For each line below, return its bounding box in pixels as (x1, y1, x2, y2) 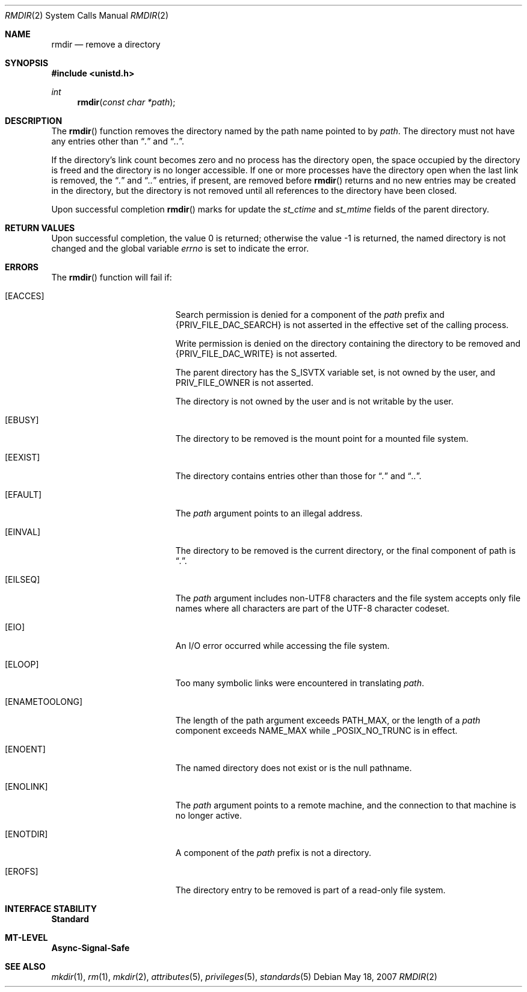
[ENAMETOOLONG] (5, 696, 83, 707)
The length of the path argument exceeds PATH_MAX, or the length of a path (175, 715, 481, 725)
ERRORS (5, 262, 39, 272)
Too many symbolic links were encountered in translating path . (175, 678, 425, 688)
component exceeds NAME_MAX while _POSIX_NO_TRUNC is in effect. (175, 725, 458, 736)
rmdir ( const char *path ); (77, 97, 176, 107)
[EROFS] (5, 866, 39, 876)
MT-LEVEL (5, 932, 48, 943)
